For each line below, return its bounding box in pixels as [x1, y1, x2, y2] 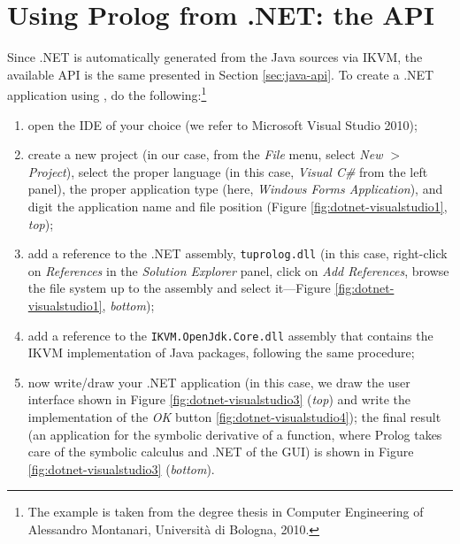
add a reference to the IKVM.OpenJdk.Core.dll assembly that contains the [27, 326, 433, 344]
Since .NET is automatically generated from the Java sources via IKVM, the [7, 48, 423, 66]
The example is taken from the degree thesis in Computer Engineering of [27, 502, 424, 521]
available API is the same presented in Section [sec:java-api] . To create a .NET [7, 65, 434, 83]
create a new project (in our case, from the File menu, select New [27, 145, 383, 164]
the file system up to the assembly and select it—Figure [27, 279, 331, 297]
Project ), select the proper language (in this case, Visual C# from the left [27, 162, 428, 180]
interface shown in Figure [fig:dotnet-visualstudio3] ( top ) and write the [27, 390, 410, 409]
